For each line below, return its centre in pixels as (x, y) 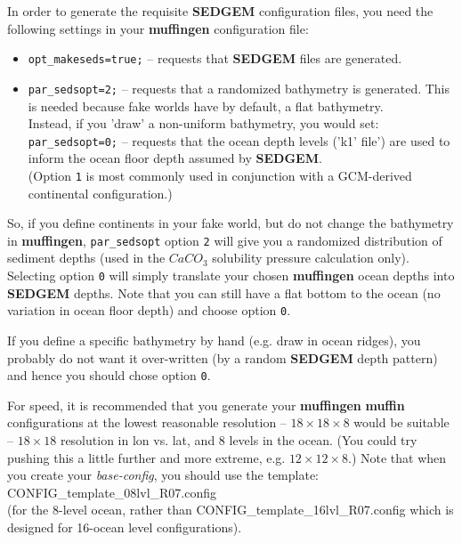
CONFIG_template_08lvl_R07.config (112, 492)
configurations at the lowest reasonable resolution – (147, 422)
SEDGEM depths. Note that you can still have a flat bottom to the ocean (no (224, 292)
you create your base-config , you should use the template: (163, 475)
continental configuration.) (100, 193)
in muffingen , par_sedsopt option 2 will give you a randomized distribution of (225, 240)
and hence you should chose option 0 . (109, 375)
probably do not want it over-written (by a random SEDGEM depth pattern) (223, 357)
